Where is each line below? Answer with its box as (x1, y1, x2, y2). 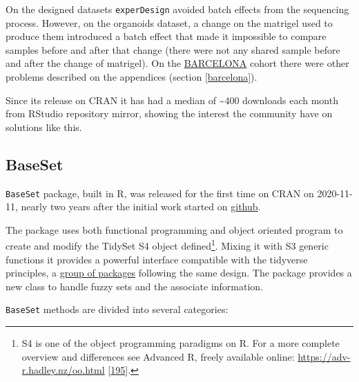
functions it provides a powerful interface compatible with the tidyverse (6, 252, 308, 266)
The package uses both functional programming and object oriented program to (6, 222, 343, 237)
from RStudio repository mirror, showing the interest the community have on (6, 106, 333, 121)
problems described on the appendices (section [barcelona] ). (6, 70, 258, 84)
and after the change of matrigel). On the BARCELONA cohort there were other (6, 56, 349, 70)
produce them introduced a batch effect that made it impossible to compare (6, 29, 327, 43)
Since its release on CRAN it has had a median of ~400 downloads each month (6, 92, 338, 107)
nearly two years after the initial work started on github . (21, 199, 261, 214)
